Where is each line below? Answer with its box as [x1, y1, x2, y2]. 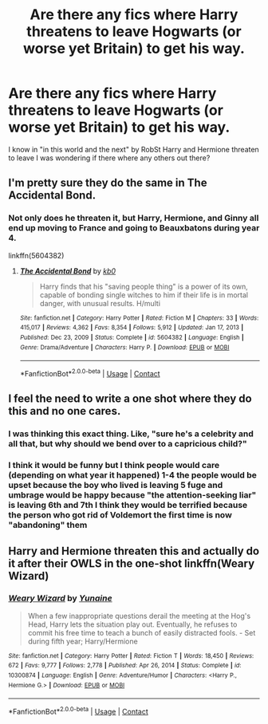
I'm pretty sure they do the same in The [8, 176, 207, 190]
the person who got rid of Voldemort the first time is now [8, 510, 233, 521]
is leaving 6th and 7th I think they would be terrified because [8, 500, 248, 511]
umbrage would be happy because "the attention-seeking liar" [8, 490, 257, 501]
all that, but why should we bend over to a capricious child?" [8, 439, 247, 450]
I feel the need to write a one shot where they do [8, 392, 253, 406]
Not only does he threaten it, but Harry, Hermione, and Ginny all [8, 213, 259, 224]
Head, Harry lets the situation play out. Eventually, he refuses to [27, 620, 238, 629]
